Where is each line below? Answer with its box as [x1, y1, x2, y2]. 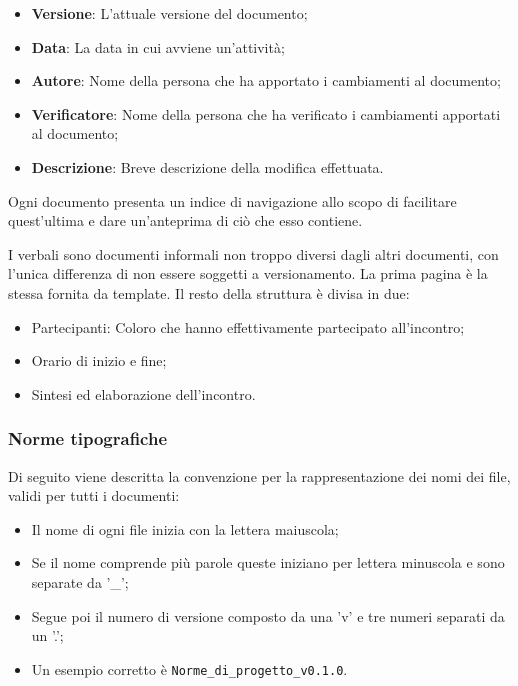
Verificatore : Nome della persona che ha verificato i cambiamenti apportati [31, 103, 501, 124]
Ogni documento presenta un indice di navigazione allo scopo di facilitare [8, 190, 457, 211]
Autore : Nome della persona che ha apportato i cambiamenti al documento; [31, 70, 501, 91]
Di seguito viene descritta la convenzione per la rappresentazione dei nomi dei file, [8, 465, 511, 486]
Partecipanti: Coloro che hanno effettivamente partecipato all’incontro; [31, 316, 465, 337]
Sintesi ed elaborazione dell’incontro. [31, 383, 256, 404]
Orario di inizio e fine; [31, 350, 167, 371]
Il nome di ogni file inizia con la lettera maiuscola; [31, 518, 339, 539]
